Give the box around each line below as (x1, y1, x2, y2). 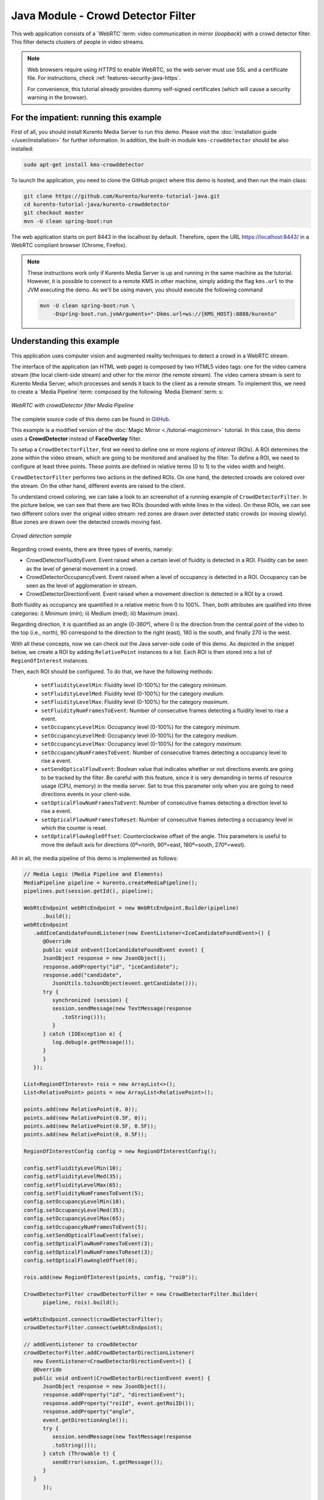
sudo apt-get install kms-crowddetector (23, 161, 144, 168)
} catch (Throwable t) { (43, 1450, 116, 1457)
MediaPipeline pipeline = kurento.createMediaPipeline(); (23, 879, 198, 886)
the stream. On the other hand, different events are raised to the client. (11, 482, 186, 489)
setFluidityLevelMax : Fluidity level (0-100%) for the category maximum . (41, 698, 229, 706)
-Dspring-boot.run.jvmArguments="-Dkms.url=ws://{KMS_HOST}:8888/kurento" (52, 311, 277, 317)
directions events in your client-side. (41, 791, 131, 798)
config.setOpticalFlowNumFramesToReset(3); (23, 1249, 154, 1255)
